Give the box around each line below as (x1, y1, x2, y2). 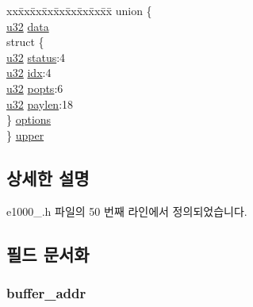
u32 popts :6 (6, 79, 63, 96)
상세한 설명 (6, 165, 90, 190)
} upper (6, 126, 44, 143)
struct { (6, 33, 44, 50)
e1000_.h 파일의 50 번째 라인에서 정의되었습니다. (6, 202, 247, 219)
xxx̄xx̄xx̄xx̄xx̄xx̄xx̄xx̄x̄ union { (6, 2, 152, 18)
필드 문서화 (6, 241, 90, 266)
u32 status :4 (6, 48, 66, 65)
